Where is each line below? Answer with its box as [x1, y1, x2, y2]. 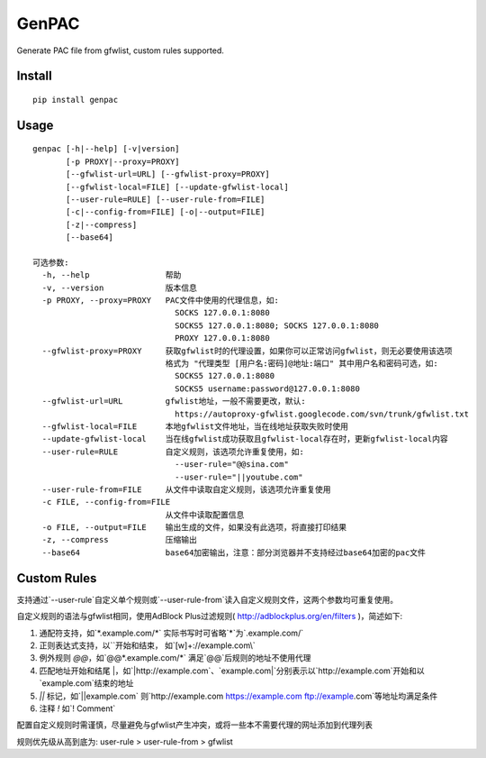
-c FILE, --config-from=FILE [41, 497, 171, 507]
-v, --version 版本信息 [41, 282, 198, 293]
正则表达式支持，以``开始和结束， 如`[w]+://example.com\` [39, 640, 256, 651]
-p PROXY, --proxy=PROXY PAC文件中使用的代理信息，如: [41, 296, 279, 306]
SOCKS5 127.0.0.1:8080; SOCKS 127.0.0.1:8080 [174, 320, 380, 331]
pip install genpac [32, 95, 119, 105]
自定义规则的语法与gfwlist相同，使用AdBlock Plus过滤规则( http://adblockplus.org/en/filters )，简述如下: [16, 611, 403, 622]
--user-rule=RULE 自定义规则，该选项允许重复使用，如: [41, 446, 305, 457]
